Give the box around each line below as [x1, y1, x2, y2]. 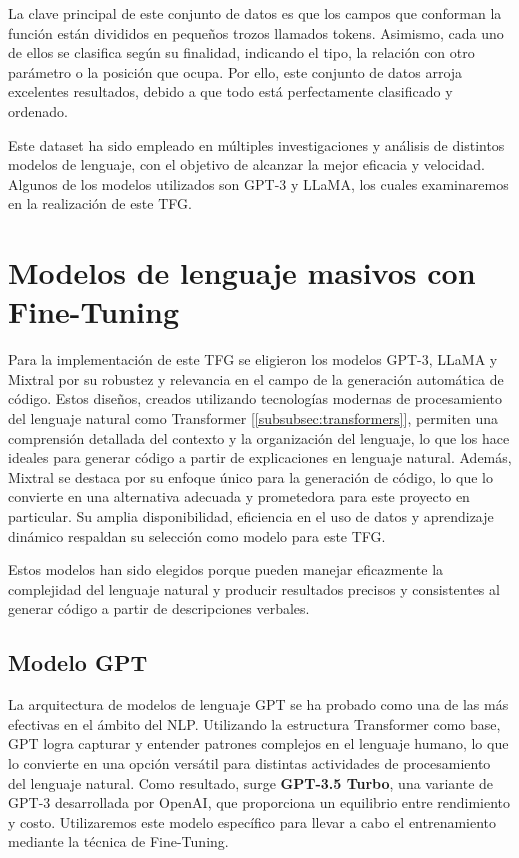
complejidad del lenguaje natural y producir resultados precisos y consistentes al [8, 578, 500, 599]
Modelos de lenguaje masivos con [8, 252, 476, 293]
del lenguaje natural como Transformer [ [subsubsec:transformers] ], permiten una [8, 408, 499, 429]
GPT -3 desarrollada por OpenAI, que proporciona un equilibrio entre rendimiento [8, 792, 511, 813]
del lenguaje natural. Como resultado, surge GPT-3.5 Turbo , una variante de [8, 772, 494, 793]
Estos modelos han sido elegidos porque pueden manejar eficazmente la [8, 559, 444, 580]
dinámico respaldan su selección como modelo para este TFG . [8, 525, 386, 546]
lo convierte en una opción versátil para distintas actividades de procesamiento [8, 752, 491, 773]
